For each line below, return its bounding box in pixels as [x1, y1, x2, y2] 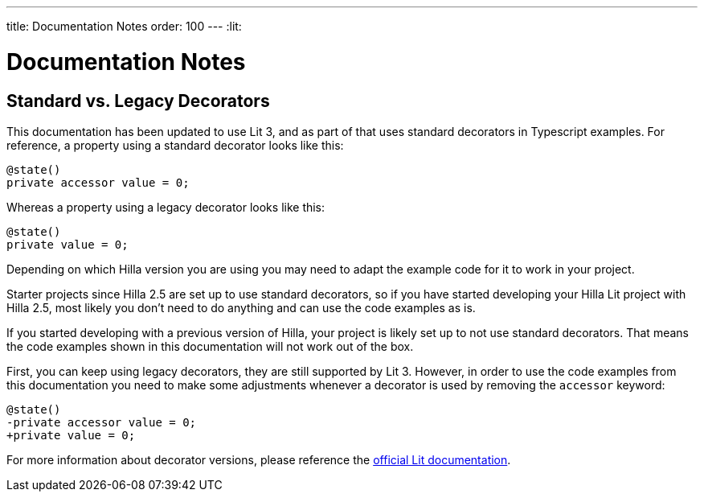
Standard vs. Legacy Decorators [6, 90, 270, 111]
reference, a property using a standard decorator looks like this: [6, 138, 344, 152]
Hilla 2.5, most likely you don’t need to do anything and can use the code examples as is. [6, 300, 476, 315]
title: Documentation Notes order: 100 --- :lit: [6, 19, 242, 33]
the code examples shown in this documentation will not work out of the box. [6, 339, 414, 353]
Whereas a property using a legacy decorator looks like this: [6, 200, 325, 214]
